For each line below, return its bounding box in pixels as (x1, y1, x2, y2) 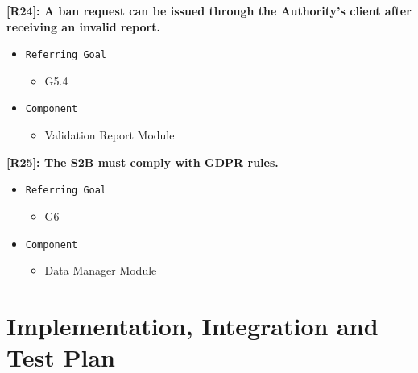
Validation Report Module (44, 126, 175, 143)
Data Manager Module (44, 262, 157, 279)
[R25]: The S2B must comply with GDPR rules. (6, 153, 279, 170)
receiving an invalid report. (6, 18, 160, 35)
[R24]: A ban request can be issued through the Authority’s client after (6, 2, 412, 19)
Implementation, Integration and (6, 309, 379, 342)
